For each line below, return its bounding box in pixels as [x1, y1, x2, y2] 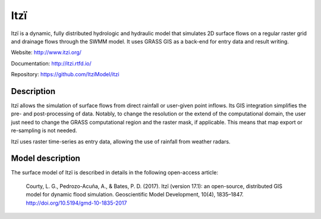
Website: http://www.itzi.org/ [11, 49, 81, 56]
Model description [11, 154, 80, 164]
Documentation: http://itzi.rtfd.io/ [11, 60, 92, 67]
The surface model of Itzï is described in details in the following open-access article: [11, 169, 218, 176]
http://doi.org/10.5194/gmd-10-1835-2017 [26, 199, 127, 207]
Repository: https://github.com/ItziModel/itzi [11, 71, 119, 78]
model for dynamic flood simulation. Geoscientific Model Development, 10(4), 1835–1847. [26, 191, 244, 198]
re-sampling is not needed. [11, 127, 77, 134]
